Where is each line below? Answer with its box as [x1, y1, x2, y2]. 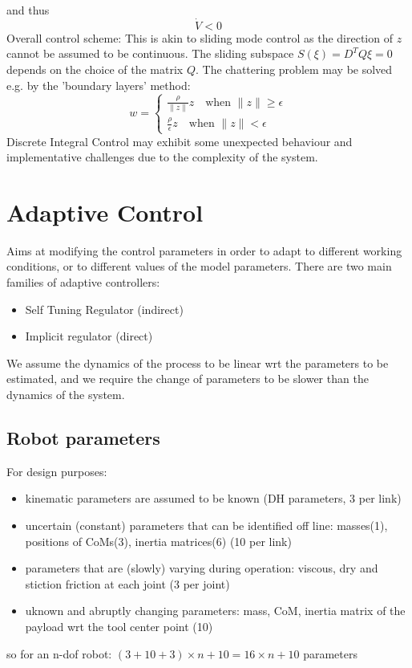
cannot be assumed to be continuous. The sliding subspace [6, 45, 294, 62]
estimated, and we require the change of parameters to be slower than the [6, 370, 369, 387]
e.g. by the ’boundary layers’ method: [6, 76, 191, 93]
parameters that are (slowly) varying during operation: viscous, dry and [25, 560, 378, 576]
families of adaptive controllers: [6, 274, 160, 291]
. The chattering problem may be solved [195, 61, 393, 77]
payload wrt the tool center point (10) [25, 617, 213, 634]
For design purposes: [6, 462, 107, 479]
